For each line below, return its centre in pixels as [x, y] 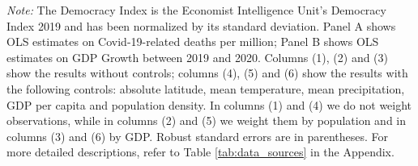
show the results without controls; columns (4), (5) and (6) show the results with [207, 73]
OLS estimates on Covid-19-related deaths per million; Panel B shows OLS [193, 41]
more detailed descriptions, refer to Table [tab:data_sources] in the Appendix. [200, 152]
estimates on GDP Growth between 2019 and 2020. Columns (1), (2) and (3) [198, 57]
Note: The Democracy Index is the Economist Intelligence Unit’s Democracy [196, 10]
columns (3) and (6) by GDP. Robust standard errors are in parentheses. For [198, 136]
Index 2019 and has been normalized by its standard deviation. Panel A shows [201, 25]
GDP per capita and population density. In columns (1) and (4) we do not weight [209, 104]
